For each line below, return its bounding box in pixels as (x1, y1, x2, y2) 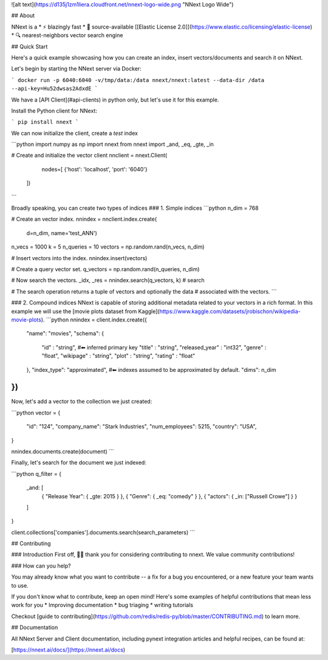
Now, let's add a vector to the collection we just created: (11, 398, 152, 405)
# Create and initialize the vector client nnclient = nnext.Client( (11, 152, 168, 159)
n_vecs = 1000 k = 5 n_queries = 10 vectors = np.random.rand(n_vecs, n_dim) (11, 243, 205, 250)
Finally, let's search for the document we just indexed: (11, 459, 147, 466)
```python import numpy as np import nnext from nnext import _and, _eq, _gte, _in (11, 140, 214, 148)
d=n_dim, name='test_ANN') (26, 229, 97, 236)
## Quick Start (11, 43, 48, 50)
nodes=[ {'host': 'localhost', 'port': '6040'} (41, 165, 148, 173)
